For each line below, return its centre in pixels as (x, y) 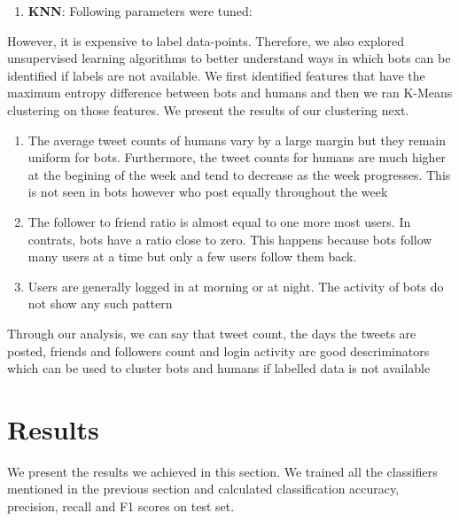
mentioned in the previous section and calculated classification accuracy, (203, 489)
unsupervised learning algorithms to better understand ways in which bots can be (229, 58)
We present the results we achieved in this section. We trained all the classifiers (222, 471)
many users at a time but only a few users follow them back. (192, 257)
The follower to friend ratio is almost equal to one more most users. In (219, 221)
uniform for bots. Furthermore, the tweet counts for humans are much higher (237, 157)
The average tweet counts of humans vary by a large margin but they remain (237, 140)
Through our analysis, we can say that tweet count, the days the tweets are (212, 333)
